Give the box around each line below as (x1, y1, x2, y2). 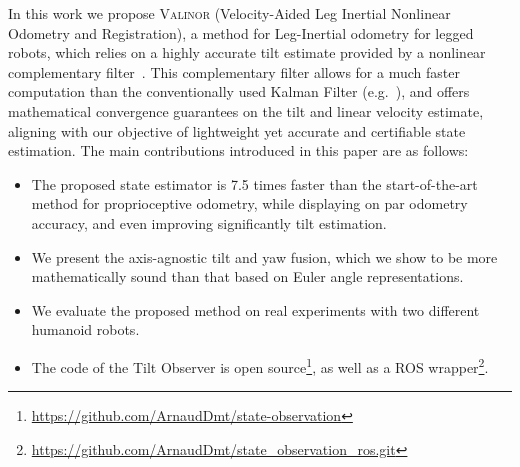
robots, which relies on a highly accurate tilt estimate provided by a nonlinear (8, 42, 486, 63)
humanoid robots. (31, 319, 140, 340)
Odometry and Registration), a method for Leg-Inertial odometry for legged (8, 22, 474, 43)
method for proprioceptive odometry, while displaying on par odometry (31, 193, 468, 214)
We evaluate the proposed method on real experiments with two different (31, 299, 480, 320)
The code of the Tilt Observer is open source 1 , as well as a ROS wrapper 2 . (31, 353, 489, 377)
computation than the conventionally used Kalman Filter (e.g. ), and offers (8, 81, 470, 102)
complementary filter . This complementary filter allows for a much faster (8, 61, 460, 82)
